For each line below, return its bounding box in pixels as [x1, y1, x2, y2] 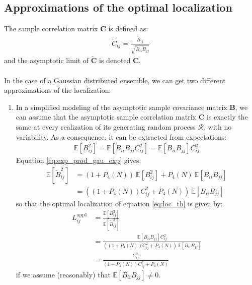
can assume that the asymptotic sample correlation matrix [16, 111, 196, 122]
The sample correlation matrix [4, 23, 98, 34]
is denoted [99, 55, 131, 66]
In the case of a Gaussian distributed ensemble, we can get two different [4, 75, 226, 85]
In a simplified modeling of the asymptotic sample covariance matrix [16, 101, 227, 112]
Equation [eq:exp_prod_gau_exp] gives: [16, 155, 141, 165]
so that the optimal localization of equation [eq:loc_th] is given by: [16, 198, 223, 208]
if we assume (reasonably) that [16, 269, 111, 279]
